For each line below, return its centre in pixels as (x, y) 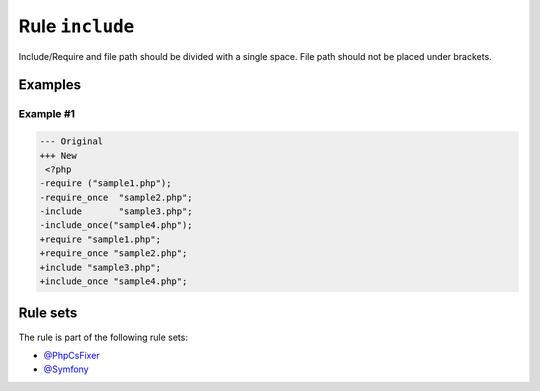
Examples (50, 85)
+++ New (58, 155)
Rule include (76, 26)
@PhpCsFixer (71, 355)
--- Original (71, 141)
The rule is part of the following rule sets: (103, 337)
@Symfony (66, 369)
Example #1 (46, 114)
